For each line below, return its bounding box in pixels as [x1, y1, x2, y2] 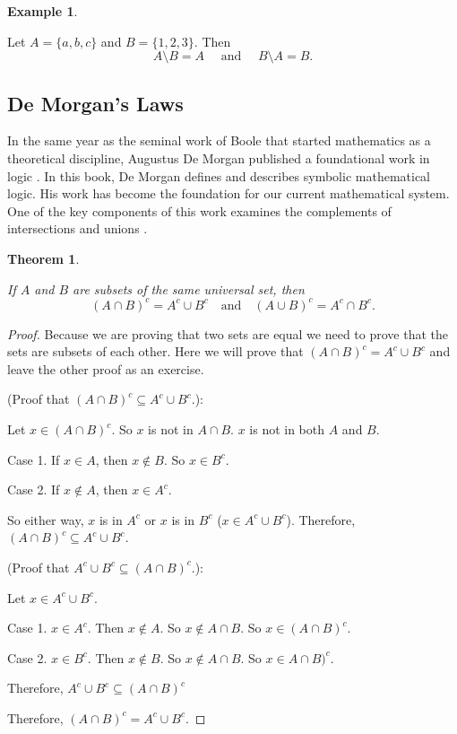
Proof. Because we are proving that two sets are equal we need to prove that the [7, 324, 448, 343]
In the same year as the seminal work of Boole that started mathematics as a [7, 131, 431, 150]
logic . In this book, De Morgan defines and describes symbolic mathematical [7, 166, 430, 185]
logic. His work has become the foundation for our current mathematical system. [7, 184, 450, 203]
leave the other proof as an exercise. [7, 359, 204, 378]
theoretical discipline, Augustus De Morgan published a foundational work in [7, 148, 430, 167]
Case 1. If [7, 450, 60, 468]
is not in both [249, 420, 325, 439]
